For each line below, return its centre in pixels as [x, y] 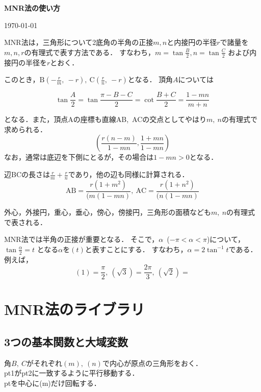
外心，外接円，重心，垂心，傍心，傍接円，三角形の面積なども [108, 212]
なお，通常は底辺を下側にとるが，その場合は [79, 157]
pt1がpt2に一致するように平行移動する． [72, 373]
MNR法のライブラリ [74, 309]
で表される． [25, 222]
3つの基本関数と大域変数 [66, 341]
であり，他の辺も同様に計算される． [128, 174]
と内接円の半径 [192, 42]
